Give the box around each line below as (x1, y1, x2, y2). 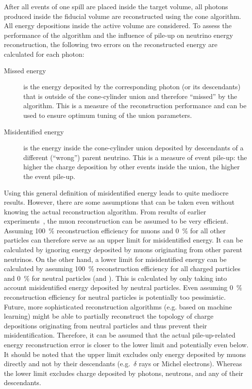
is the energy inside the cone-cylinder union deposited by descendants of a (23, 143, 244, 153)
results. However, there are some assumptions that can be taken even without (4, 197, 235, 207)
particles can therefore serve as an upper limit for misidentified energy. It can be (4, 235, 243, 245)
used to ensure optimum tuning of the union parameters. (23, 110, 192, 120)
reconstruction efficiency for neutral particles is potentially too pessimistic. (4, 292, 226, 302)
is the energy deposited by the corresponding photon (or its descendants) (23, 81, 241, 92)
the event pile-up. (23, 171, 75, 181)
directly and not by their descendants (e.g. (4, 358, 131, 369)
